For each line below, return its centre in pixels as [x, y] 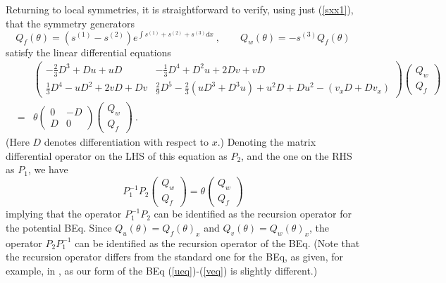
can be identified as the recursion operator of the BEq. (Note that [217, 243]
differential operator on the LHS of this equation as [117, 155]
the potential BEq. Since [59, 227]
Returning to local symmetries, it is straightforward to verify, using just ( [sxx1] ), [180, 9]
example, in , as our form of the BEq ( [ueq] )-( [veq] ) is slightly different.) [162, 270]
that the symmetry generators [70, 23]
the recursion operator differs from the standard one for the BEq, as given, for [175, 257]
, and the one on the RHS [297, 155]
